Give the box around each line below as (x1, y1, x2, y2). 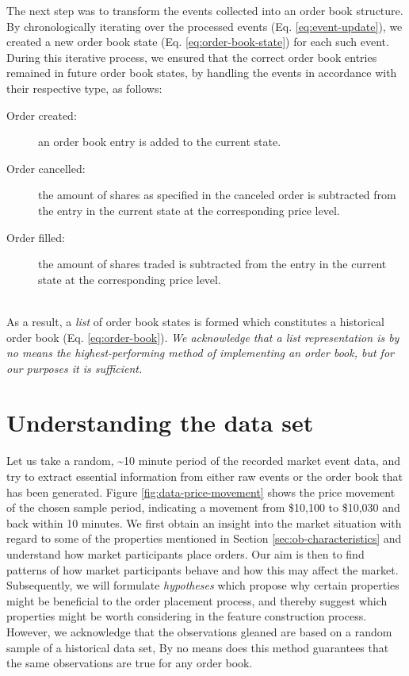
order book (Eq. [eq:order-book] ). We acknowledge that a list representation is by (6, 328, 399, 345)
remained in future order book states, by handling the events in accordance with (6, 64, 397, 81)
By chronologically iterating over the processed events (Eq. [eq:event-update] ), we (6, 17, 403, 34)
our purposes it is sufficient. (6, 359, 143, 376)
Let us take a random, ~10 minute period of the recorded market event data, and (6, 452, 401, 469)
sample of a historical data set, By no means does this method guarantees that (6, 639, 389, 655)
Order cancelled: (6, 159, 86, 176)
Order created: (6, 106, 77, 123)
